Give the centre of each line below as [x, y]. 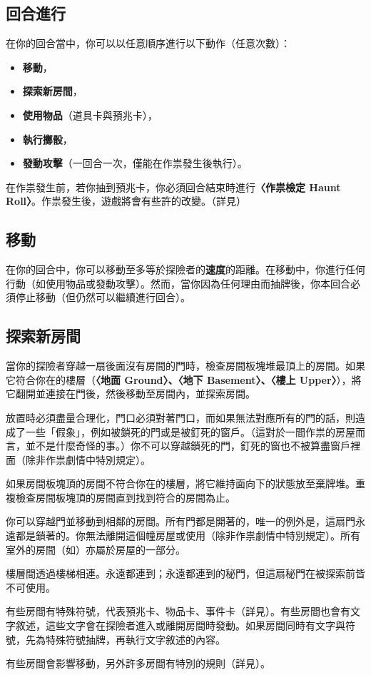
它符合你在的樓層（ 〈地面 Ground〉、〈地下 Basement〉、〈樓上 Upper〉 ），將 [184, 379]
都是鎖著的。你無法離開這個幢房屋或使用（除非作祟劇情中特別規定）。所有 [188, 536]
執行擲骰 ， [47, 139]
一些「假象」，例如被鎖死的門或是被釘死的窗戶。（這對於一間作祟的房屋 [190, 431]
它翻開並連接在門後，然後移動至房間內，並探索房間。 [131, 394]
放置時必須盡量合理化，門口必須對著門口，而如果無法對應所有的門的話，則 [181, 417]
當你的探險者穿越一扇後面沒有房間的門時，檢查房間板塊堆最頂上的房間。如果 [185, 366]
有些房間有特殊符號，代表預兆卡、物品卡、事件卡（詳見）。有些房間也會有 [178, 611]
